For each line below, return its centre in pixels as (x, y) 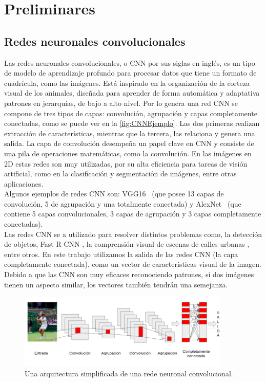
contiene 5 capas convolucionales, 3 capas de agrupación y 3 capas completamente (133, 214)
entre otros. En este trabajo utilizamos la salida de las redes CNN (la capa (121, 254)
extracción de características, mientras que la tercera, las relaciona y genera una (130, 133)
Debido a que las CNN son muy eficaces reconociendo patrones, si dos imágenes (129, 274)
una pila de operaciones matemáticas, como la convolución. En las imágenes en (128, 153)
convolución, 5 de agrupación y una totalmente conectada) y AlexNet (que (123, 203)
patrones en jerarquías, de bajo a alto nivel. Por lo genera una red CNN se (121, 103)
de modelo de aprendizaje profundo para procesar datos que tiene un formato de (130, 73)
